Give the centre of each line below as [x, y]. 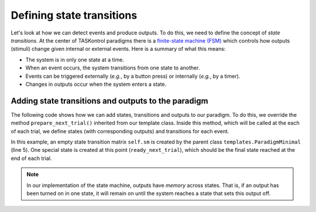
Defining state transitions [74, 15]
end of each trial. [31, 158]
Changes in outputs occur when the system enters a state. [96, 84]
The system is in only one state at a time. [75, 60]
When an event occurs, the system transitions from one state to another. [113, 68]
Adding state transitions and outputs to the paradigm [109, 101]
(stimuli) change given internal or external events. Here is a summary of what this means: [118, 49]
